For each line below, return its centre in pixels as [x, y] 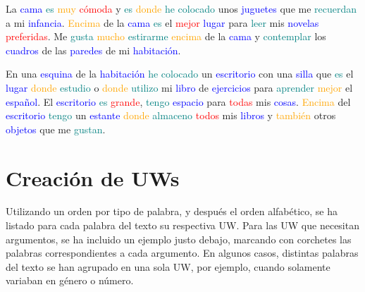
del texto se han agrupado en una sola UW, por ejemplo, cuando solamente [168, 266]
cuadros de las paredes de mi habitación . [93, 50]
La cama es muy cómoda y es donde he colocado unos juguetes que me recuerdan [181, 8]
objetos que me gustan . [56, 129]
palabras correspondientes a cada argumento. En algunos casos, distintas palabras [182, 253]
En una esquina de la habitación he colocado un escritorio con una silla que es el [180, 74]
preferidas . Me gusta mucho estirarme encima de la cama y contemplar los [166, 36]
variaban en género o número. [70, 280]
